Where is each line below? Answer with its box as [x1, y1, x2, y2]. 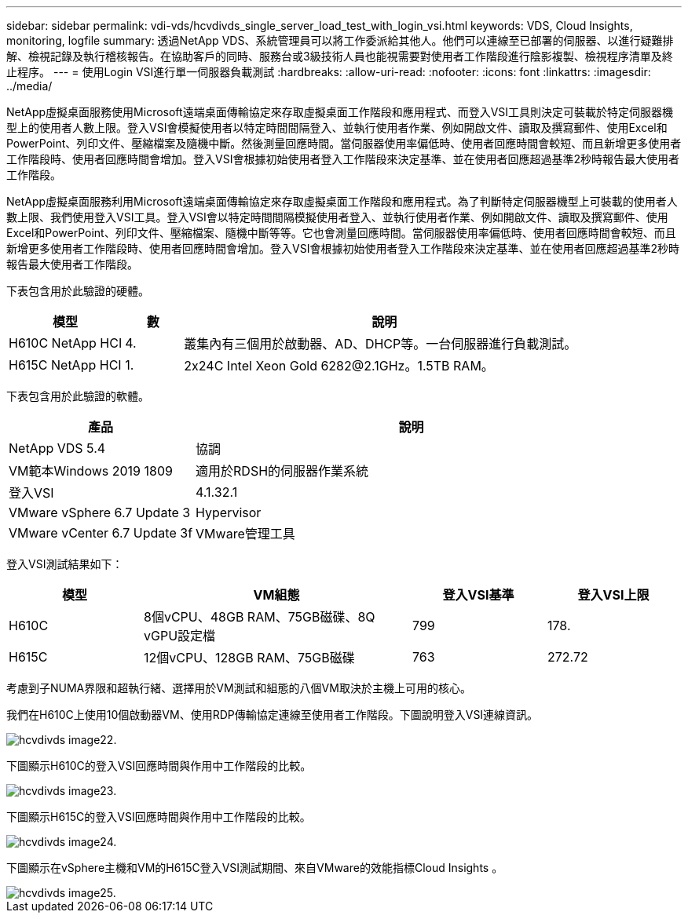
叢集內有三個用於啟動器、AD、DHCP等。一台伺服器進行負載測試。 [184, 336, 577, 352]
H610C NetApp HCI [9, 335, 123, 351]
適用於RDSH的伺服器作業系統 [196, 463, 369, 479]
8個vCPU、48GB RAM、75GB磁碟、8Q [144, 609, 375, 625]
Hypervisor [196, 505, 262, 520]
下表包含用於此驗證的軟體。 [6, 389, 149, 403]
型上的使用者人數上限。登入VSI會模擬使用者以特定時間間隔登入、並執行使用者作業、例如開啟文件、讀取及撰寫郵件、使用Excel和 [6, 121, 668, 134]
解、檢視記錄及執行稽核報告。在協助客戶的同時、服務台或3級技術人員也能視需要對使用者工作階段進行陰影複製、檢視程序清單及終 [6, 49, 673, 63]
